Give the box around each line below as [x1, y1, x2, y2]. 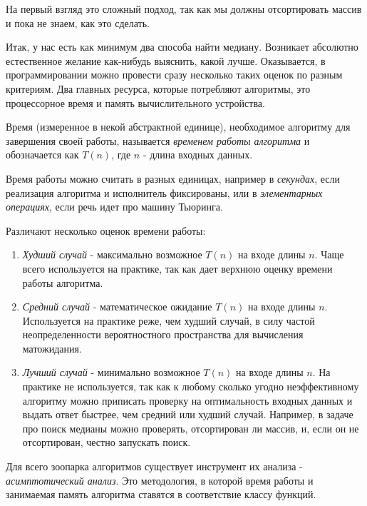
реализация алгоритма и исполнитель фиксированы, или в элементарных [6, 185, 323, 200]
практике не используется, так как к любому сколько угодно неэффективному [22, 379, 359, 394]
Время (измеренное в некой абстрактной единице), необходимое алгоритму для [6, 119, 351, 134]
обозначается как [6, 147, 79, 162]
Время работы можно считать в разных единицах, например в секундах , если [6, 171, 341, 186]
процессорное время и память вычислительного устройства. [6, 95, 265, 110]
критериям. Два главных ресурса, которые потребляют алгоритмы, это [6, 81, 311, 96]
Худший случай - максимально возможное [22, 247, 202, 262]
